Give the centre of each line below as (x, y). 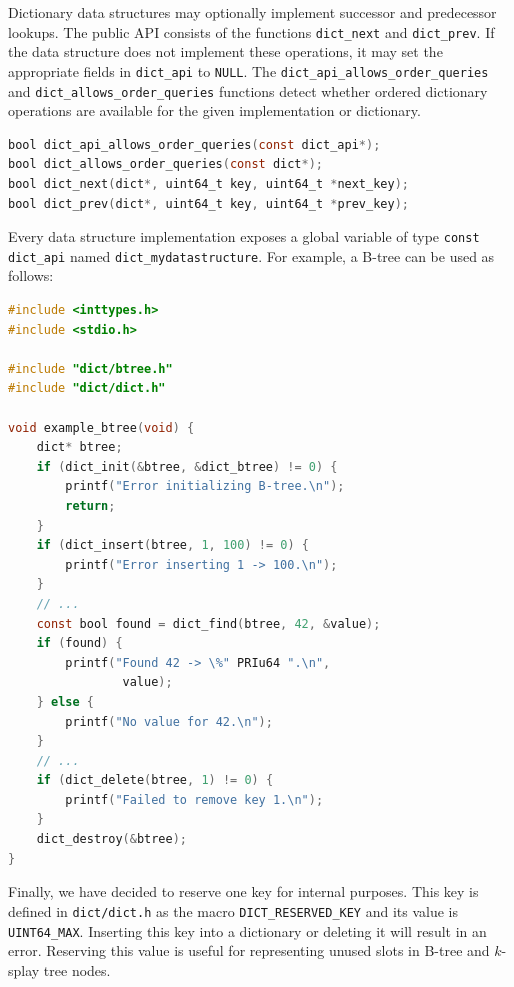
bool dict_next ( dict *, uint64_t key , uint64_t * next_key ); (208, 183)
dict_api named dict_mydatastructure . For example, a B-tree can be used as (251, 255)
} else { (65, 701)
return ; (90, 505)
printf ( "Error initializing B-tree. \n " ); (205, 486)
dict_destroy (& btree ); (111, 839)
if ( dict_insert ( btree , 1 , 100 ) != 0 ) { (172, 545)
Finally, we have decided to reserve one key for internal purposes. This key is (243, 891)
